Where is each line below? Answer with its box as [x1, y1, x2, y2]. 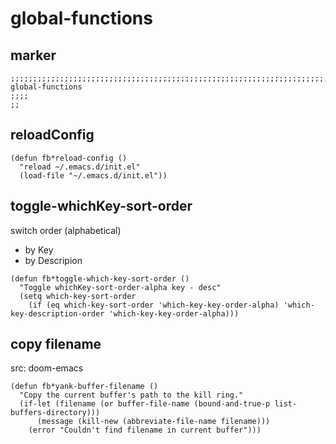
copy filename [10, 336, 102, 353]
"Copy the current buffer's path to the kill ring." [19, 390, 244, 401]
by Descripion [24, 254, 83, 266]
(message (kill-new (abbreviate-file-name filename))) [36, 417, 271, 427]
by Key [24, 243, 54, 256]
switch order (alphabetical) [10, 224, 122, 236]
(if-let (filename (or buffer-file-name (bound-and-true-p [19, 399, 271, 409]
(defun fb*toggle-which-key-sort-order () [10, 273, 190, 284]
